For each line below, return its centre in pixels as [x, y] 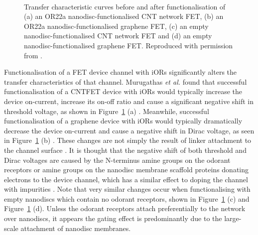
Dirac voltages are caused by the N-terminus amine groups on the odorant [117, 160]
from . [33, 55]
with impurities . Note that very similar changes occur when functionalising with [127, 189]
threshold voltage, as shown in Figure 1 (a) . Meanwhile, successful [107, 111]
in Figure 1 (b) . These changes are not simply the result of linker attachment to [128, 140]
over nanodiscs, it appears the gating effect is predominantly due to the [113, 218]
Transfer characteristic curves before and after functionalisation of [125, 6]
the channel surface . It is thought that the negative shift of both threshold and [125, 150]
